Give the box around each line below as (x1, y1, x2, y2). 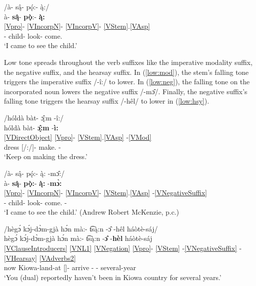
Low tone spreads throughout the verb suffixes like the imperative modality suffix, (4, 57, 253, 67)
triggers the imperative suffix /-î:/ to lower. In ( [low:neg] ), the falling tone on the (4, 76, 250, 87)
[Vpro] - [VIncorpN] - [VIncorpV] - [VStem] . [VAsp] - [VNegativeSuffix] (4, 187, 207, 198)
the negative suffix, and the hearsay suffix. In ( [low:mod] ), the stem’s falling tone (4, 66, 249, 77)
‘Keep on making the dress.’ (4, 151, 87, 162)
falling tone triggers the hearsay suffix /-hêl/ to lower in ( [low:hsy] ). (4, 96, 210, 106)
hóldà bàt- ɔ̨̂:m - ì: (4, 122, 59, 132)
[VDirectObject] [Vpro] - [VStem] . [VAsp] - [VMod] (4, 132, 152, 142)
